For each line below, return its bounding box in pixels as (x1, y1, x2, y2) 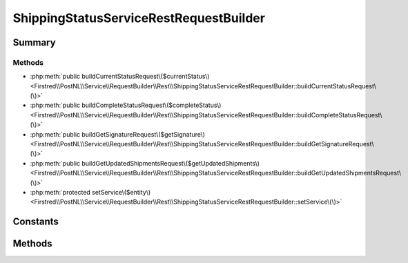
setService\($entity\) (92, 188, 151, 196)
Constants (12, 216, 59, 228)
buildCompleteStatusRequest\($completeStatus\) (81, 101, 222, 110)
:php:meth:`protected (30, 188, 91, 196)
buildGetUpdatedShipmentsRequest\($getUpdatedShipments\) (81, 159, 260, 167)
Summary (12, 37, 56, 48)
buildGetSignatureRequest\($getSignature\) (81, 130, 205, 138)
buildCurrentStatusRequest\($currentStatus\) (81, 72, 210, 81)
